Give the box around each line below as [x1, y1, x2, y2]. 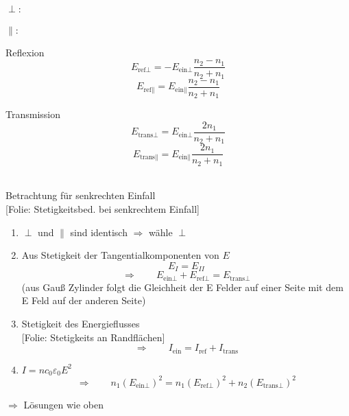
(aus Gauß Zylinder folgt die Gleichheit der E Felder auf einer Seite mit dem [21, 279, 344, 294]
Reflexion [5, 45, 45, 59]
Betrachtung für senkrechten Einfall [5, 188, 156, 203]
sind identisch [70, 224, 128, 239]
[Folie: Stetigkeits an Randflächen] [21, 330, 165, 344]
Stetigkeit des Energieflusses [21, 316, 140, 330]
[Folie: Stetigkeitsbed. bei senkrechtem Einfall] [5, 202, 200, 216]
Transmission [5, 107, 60, 122]
